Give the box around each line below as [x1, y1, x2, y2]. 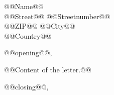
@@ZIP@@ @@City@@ [4, 21, 75, 31]
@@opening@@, [4, 47, 52, 58]
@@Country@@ [4, 30, 52, 41]
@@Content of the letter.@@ [4, 64, 91, 74]
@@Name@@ [4, 1, 44, 11]
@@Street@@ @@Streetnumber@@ [4, 11, 110, 21]
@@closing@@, [4, 81, 49, 91]
